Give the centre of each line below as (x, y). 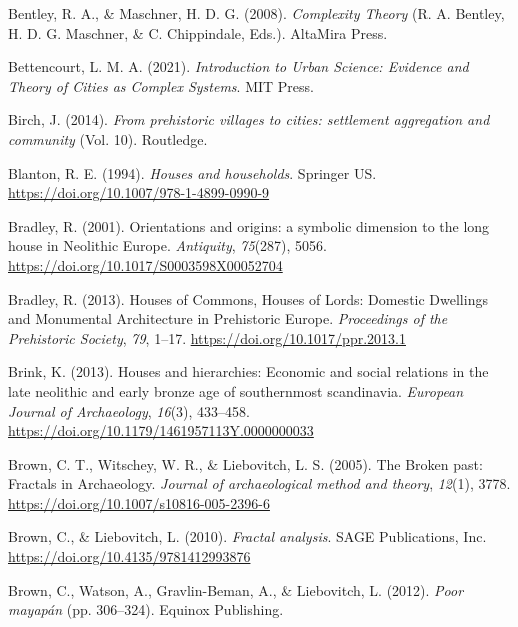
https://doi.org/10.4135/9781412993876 (129, 556)
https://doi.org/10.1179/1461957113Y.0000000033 (161, 430)
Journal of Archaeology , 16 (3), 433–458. (129, 410)
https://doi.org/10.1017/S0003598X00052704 (145, 264)
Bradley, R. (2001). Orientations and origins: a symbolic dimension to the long (249, 225)
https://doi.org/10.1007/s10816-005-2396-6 (139, 502)
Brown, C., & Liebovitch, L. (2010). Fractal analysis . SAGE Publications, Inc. (247, 536)
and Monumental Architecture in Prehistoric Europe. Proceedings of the (228, 318)
